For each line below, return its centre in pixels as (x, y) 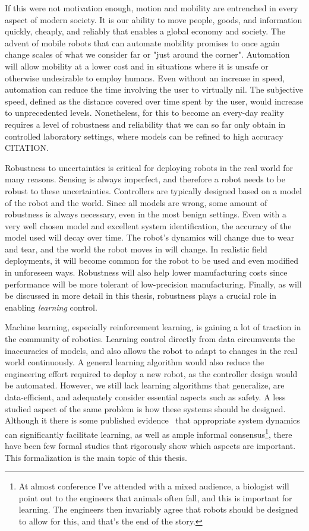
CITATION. (27, 148)
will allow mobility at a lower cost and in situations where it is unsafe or (137, 66)
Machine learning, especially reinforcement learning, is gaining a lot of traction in (153, 327)
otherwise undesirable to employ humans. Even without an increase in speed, (145, 78)
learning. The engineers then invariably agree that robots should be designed (158, 509)
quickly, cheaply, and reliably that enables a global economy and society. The (145, 31)
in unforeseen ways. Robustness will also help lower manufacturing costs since (146, 272)
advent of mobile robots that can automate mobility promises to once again (142, 42)
